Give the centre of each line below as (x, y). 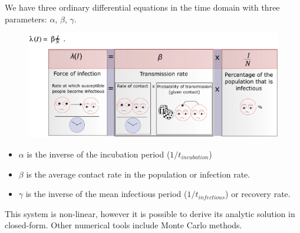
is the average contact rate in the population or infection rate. (138, 174)
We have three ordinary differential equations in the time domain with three (142, 7)
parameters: (26, 19)
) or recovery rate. (258, 194)
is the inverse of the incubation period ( (98, 154)
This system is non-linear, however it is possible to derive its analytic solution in (150, 213)
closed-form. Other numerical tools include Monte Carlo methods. (123, 225)
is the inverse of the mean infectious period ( (106, 194)
